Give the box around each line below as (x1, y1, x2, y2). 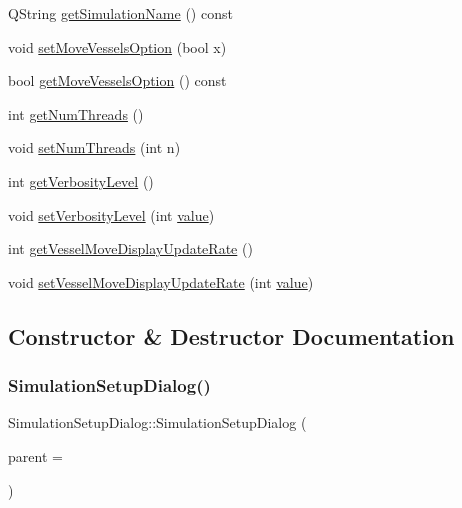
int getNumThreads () (8, 103, 144, 124)
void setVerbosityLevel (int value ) (8, 204, 215, 225)
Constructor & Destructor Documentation (8, 320, 455, 351)
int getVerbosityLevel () (8, 170, 154, 191)
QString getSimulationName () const (8, 3, 233, 23)
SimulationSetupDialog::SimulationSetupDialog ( (8, 412, 307, 433)
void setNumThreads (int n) (8, 137, 181, 158)
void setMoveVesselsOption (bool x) (8, 36, 227, 57)
